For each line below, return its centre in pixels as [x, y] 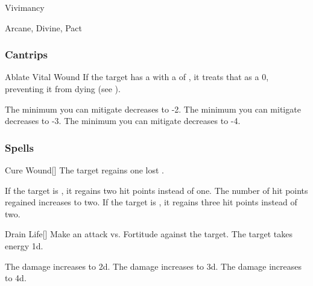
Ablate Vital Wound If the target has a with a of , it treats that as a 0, [137, 77]
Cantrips [26, 54]
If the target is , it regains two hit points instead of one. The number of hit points [156, 190]
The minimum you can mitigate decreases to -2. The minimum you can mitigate [153, 109]
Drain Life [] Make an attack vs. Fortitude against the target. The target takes [149, 234]
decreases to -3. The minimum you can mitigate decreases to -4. [123, 121]
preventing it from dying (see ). [63, 89]
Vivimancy [25, 7]
